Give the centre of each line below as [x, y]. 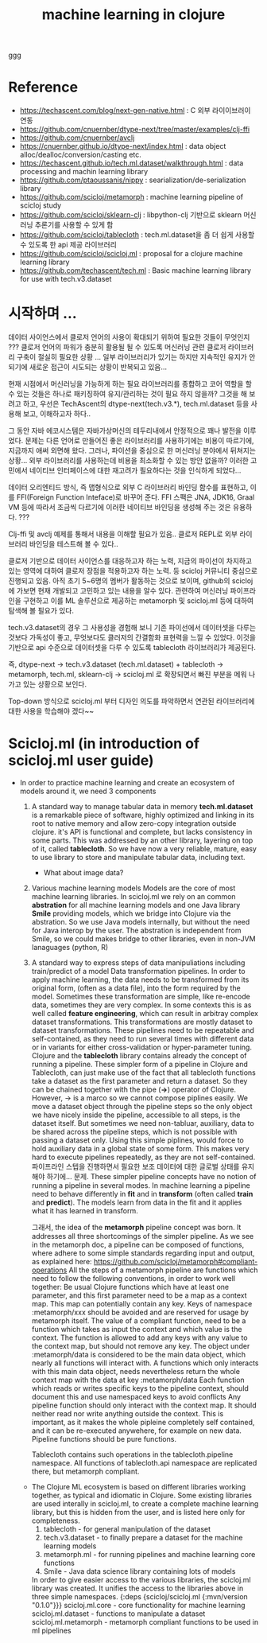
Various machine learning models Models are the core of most [133, 888]
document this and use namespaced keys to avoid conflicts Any [136, 1397]
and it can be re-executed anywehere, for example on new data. [137, 1431]
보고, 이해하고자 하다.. [57, 414]
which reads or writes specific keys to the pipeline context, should [140, 1388]
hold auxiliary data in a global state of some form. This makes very [140, 1149]
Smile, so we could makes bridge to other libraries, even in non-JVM [143, 939]
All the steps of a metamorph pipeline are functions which [163, 1270]
